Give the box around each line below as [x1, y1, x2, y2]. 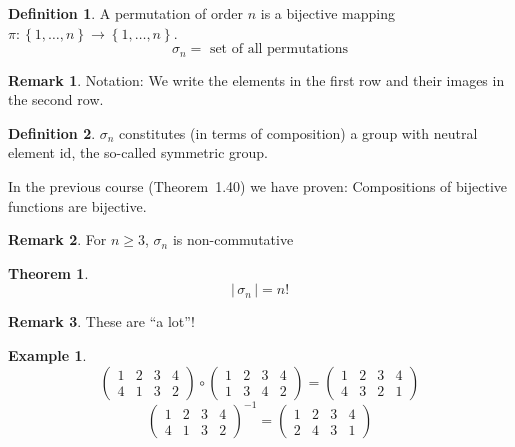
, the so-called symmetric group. [71, 142, 268, 163]
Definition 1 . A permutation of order [8, 3, 244, 23]
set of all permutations [209, 42, 349, 57]
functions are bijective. [8, 195, 147, 216]
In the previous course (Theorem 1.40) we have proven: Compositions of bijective [8, 176, 507, 197]
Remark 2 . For [8, 229, 107, 250]
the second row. [8, 89, 104, 110]
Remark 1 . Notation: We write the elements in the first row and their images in [8, 69, 505, 90]
